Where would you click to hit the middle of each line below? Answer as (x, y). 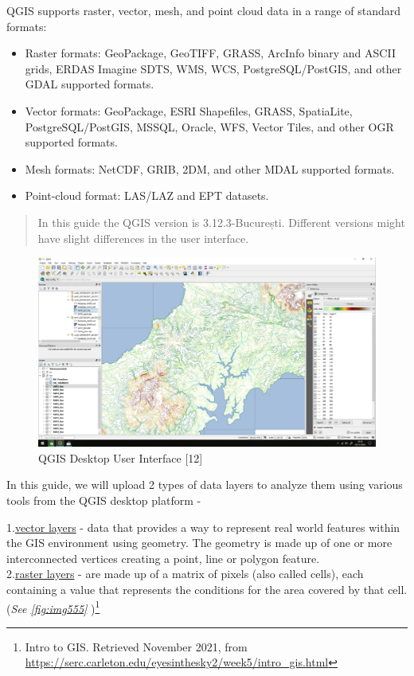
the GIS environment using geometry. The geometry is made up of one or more (199, 543)
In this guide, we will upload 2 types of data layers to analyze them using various (205, 485)
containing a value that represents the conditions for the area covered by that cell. (207, 589)
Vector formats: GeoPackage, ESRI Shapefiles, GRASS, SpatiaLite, (189, 110)
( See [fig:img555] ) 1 (53, 607)
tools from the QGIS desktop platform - (104, 500)
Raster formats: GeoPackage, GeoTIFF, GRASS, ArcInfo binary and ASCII (210, 53)
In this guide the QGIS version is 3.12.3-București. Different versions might (221, 222)
